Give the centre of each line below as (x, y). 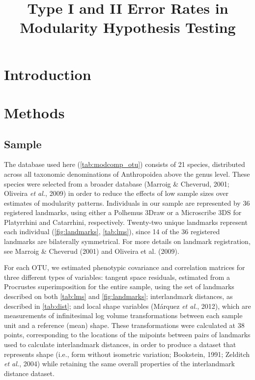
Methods (34, 112)
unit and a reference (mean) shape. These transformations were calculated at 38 (124, 325)
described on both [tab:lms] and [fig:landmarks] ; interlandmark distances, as (118, 296)
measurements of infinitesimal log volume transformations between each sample (123, 315)
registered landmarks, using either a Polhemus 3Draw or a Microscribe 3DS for (123, 212)
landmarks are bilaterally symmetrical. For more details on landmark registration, (127, 241)
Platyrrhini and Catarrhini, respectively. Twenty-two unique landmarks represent (126, 222)
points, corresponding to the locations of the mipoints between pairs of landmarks (127, 335)
